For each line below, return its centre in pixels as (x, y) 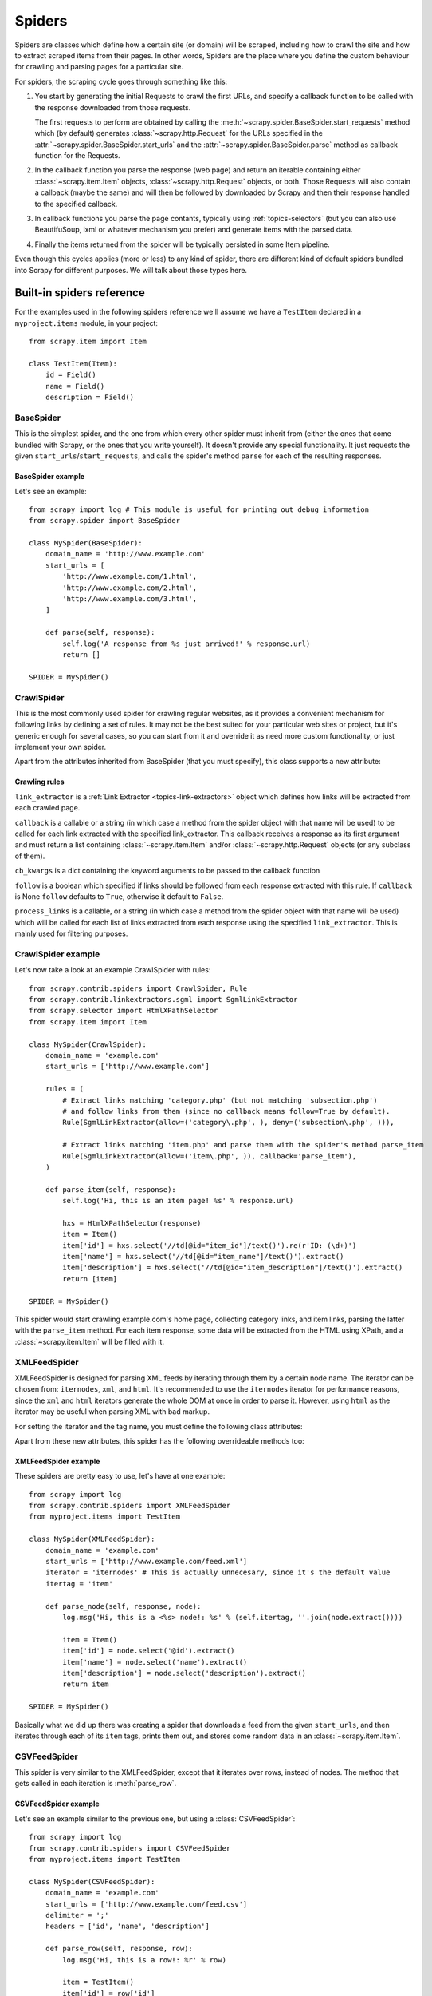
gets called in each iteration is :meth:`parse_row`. (96, 1784)
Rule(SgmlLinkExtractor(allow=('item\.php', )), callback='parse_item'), (210, 1156)
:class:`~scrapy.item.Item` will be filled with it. (90, 1341)
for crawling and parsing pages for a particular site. (99, 67)
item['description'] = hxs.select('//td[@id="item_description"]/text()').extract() (233, 1268)
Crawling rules (39, 782)
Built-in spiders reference (80, 293)
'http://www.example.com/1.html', (130, 576)
